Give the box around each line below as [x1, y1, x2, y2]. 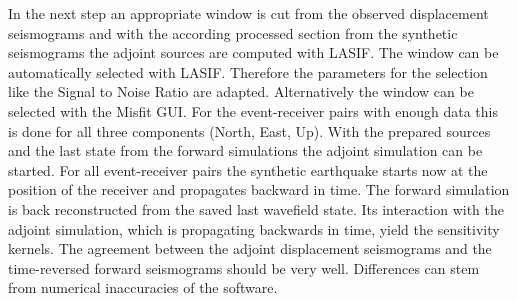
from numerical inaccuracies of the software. [8, 277, 278, 298]
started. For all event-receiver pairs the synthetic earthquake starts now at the [8, 159, 488, 180]
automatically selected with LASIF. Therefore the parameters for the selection [8, 61, 488, 82]
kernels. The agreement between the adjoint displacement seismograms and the [8, 238, 492, 259]
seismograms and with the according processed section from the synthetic [8, 22, 458, 43]
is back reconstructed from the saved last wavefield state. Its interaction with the [8, 198, 505, 219]
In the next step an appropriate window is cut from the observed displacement [8, 3, 489, 23]
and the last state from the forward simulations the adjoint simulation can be [8, 140, 483, 161]
